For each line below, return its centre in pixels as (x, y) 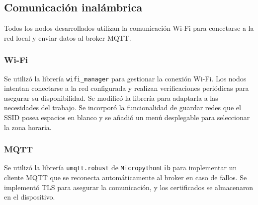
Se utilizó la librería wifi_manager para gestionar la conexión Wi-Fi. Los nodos (125, 78)
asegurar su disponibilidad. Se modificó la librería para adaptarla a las (111, 98)
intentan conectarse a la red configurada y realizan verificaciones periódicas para (127, 88)
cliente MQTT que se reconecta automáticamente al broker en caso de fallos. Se (126, 177)
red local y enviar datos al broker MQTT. (68, 37)
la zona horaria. (28, 127)
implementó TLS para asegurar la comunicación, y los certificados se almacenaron (129, 187)
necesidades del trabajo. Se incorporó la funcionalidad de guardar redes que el (123, 107)
